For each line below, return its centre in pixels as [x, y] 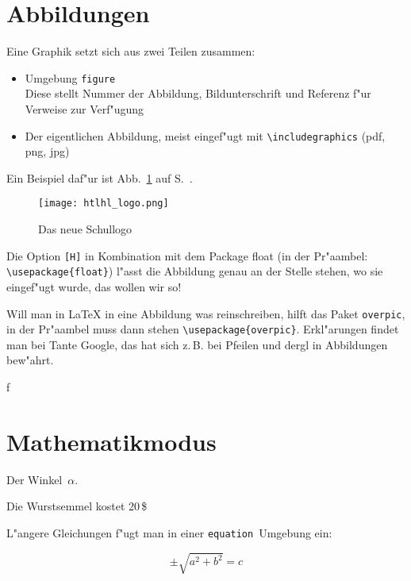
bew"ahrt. [30, 360]
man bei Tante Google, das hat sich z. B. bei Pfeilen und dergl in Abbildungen [197, 344]
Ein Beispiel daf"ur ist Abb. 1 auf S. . [100, 177]
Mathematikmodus [111, 441]
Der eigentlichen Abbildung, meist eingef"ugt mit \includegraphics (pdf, [205, 135]
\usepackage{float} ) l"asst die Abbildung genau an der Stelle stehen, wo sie [195, 271]
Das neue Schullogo [85, 229]
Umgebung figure [70, 77]
